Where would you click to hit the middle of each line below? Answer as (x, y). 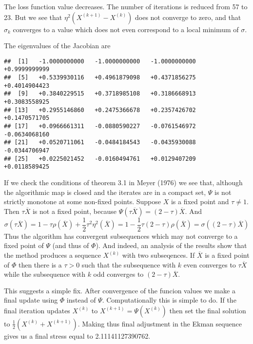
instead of (81, 300)
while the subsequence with (45, 274)
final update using (31, 300)
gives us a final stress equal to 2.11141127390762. (77, 335)
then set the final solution (208, 310)
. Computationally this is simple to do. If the (169, 300)
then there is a (40, 264)
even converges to (210, 264)
